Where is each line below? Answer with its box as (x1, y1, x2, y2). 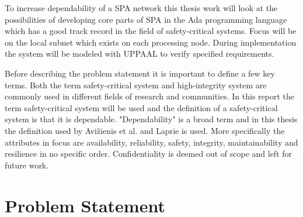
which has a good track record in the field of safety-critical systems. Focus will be (5, 25, 297, 37)
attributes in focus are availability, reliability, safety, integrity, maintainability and (5, 136, 298, 148)
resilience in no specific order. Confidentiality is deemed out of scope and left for (5, 147, 292, 160)
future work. (5, 159, 49, 171)
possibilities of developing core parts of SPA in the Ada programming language (5, 13, 287, 25)
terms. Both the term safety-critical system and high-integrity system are (5, 78, 267, 91)
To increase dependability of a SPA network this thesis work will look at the (5, 2, 278, 13)
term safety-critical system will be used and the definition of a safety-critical (5, 101, 278, 113)
